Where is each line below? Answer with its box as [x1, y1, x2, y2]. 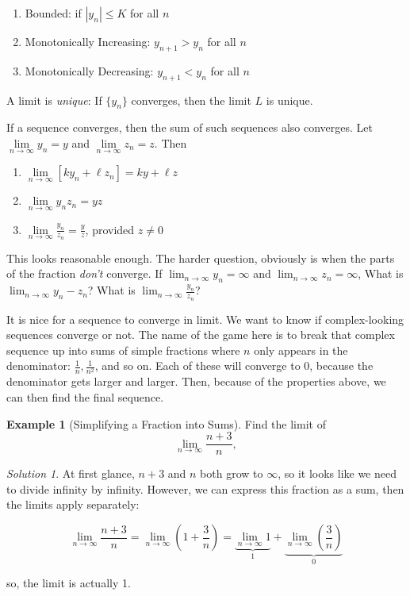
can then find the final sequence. [6, 389, 164, 406]
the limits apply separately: [6, 496, 140, 513]
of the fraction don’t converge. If [6, 265, 163, 282]
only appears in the [254, 341, 348, 358]
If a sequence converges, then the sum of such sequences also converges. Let [6, 119, 373, 136]
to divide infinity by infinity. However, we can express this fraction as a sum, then [6, 480, 404, 497]
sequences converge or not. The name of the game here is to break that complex [6, 326, 395, 343]
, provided [85, 221, 135, 237]
